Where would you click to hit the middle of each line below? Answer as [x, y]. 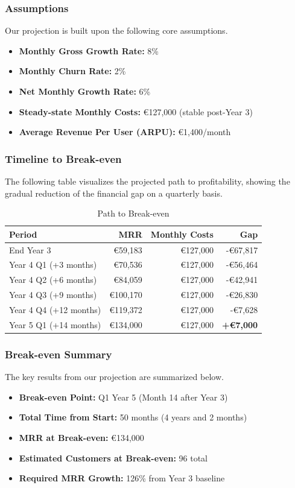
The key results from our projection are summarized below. [114, 377]
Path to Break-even [133, 213]
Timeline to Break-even [63, 158]
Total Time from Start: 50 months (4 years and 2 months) [133, 417]
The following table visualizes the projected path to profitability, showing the [147, 181]
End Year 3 [30, 249]
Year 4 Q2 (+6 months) [53, 280]
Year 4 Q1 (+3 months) [53, 265]
